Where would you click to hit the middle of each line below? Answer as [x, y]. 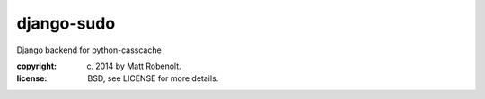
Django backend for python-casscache [89, 50]
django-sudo [66, 23]
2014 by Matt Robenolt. [138, 66]
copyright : [37, 66]
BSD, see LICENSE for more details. [153, 78]
